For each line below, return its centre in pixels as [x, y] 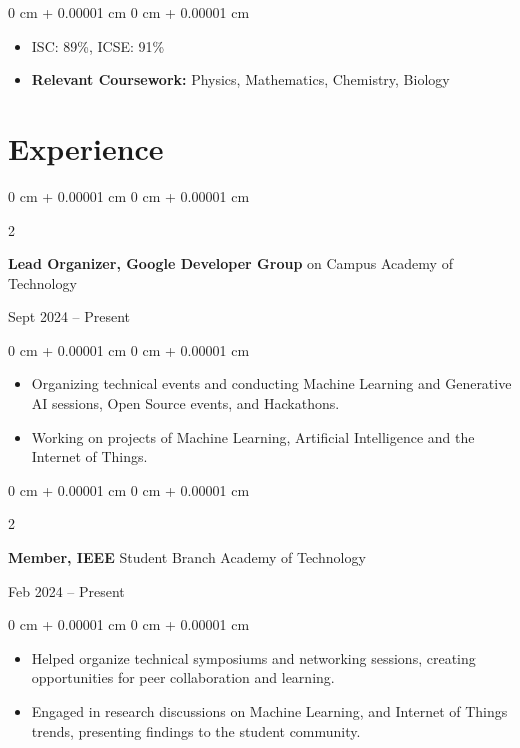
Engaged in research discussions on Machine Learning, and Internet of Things [269, 711]
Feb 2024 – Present [66, 590]
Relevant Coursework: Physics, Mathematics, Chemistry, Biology [240, 79]
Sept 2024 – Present [69, 316]
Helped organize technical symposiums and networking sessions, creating [253, 657]
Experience [86, 147]
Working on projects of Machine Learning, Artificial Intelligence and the [253, 436]
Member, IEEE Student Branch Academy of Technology [187, 557]
